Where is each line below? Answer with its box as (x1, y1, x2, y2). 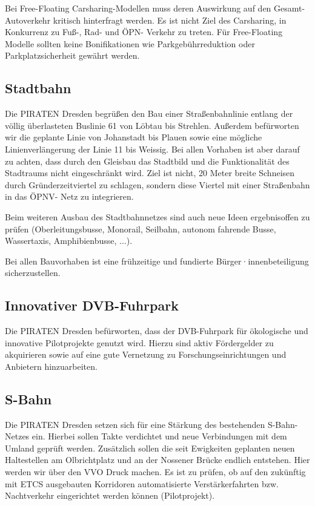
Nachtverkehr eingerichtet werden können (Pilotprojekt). (5, 489, 215, 502)
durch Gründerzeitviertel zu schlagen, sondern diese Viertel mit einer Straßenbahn (5, 178, 310, 191)
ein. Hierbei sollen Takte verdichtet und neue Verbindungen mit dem (31, 430, 287, 442)
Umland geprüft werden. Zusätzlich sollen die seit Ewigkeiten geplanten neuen (5, 441, 295, 454)
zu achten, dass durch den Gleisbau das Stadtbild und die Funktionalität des (5, 154, 290, 167)
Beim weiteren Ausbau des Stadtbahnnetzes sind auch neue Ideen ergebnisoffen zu (5, 210, 310, 223)
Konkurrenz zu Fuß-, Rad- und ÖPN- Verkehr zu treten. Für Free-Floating (5, 25, 283, 38)
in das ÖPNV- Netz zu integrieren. (5, 190, 134, 203)
